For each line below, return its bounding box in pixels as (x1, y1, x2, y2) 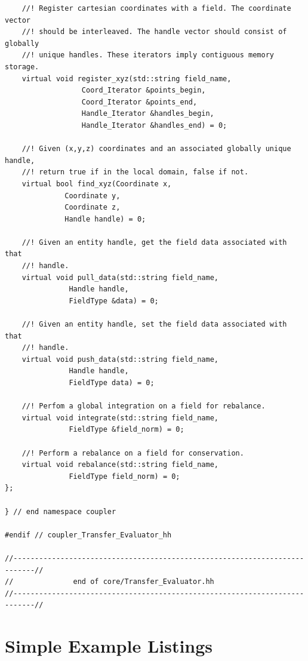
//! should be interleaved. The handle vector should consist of (21, 27, 287, 36)
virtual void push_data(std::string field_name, (21, 355, 218, 364)
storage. (5, 62, 39, 71)
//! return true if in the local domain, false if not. (21, 168, 249, 177)
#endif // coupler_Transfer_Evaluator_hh (5, 530, 172, 539)
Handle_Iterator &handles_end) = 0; (81, 121, 227, 130)
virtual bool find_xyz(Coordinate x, (21, 179, 172, 188)
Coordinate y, (64, 191, 121, 200)
